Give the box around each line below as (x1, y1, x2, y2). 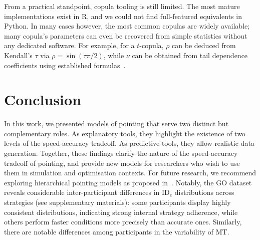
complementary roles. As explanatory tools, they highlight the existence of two (4, 128, 245, 138)
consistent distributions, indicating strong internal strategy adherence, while (4, 206, 238, 217)
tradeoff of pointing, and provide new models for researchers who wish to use (4, 157, 240, 168)
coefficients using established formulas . (4, 60, 126, 70)
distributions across (174, 187, 234, 197)
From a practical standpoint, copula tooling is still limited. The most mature (4, 1, 240, 11)
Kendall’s (4, 50, 33, 60)
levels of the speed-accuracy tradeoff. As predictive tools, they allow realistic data (4, 138, 254, 148)
